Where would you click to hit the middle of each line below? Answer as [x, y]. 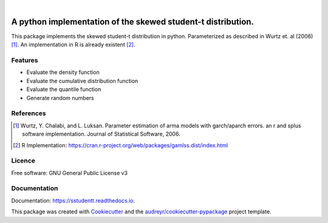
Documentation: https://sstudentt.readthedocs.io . [73, 201]
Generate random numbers [60, 98]
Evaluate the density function [63, 72]
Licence [23, 161]
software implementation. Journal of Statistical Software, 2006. [101, 134]
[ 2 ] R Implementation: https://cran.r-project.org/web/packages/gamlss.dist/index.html [120, 145]
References [29, 113]
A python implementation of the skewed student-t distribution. [133, 22]
